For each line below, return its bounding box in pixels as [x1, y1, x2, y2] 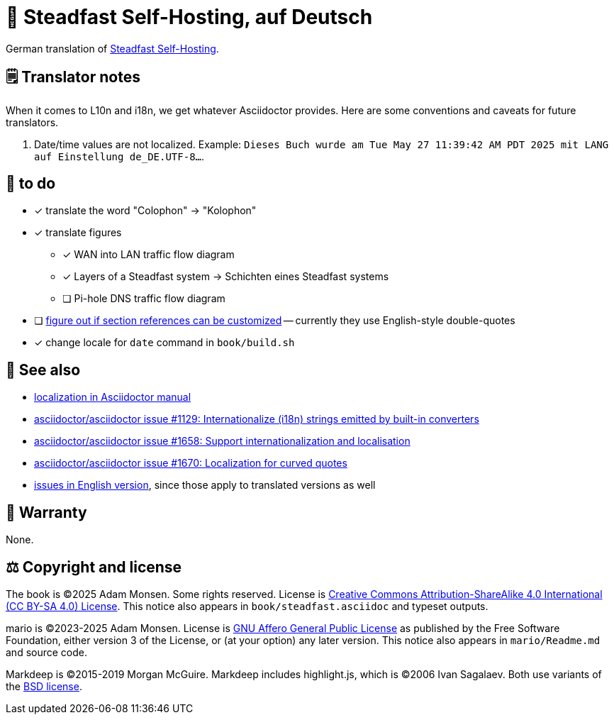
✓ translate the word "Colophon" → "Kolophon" [34, 204, 257, 217]
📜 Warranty [6, 503, 87, 521]
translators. [6, 116, 59, 128]
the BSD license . [6, 680, 82, 692]
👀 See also [6, 360, 81, 379]
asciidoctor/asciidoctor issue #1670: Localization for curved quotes [34, 457, 347, 470]
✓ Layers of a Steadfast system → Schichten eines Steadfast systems [62, 270, 389, 283]
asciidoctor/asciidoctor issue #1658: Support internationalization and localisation [34, 435, 411, 448]
